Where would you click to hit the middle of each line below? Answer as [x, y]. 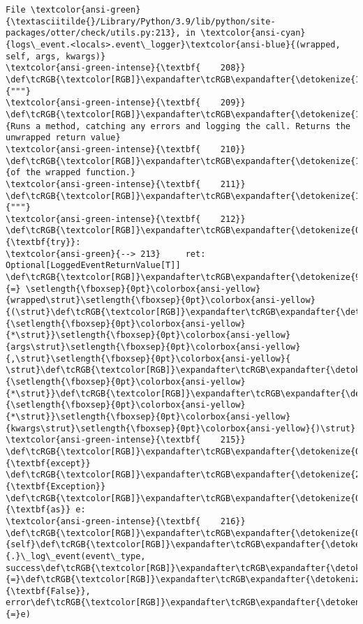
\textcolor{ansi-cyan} [253, 33]
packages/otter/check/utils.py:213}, [93, 33]
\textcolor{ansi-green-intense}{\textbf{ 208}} [126, 68]
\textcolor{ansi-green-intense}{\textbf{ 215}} [126, 440]
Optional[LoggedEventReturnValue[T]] [93, 266]
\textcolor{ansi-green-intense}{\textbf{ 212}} [126, 219]
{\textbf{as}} [38, 510]
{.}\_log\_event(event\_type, [76, 556]
